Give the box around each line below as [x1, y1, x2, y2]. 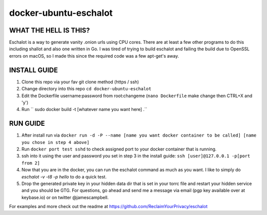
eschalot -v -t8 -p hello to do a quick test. [21, 174, 107, 179]
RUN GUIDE [9, 119, 45, 128]
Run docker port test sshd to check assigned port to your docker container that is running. [21, 146, 217, 152]
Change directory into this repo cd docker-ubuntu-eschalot [21, 86, 152, 92]
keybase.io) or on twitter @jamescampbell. [21, 194, 109, 200]
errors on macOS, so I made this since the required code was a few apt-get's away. [9, 53, 179, 59]
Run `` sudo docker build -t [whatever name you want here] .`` [21, 107, 148, 112]
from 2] [21, 160, 41, 166]
